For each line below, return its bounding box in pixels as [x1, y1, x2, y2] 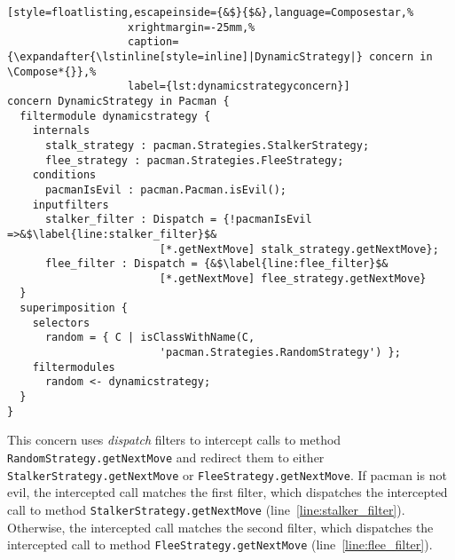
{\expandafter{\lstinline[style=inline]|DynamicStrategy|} [7, 50, 363, 63]
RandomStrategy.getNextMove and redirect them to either [7, 447, 325, 466]
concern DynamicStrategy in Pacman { [7, 94, 230, 107]
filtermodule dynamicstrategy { [20, 109, 211, 122]
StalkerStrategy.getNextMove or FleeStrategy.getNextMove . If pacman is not [7, 465, 447, 484]
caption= [128, 35, 179, 49]
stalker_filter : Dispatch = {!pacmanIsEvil [44, 213, 312, 226]
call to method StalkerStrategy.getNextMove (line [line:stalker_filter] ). [7, 500, 405, 518]
